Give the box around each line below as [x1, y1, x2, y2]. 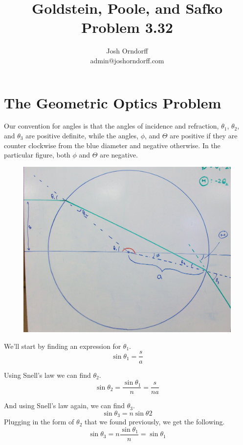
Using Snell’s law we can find [4, 369, 91, 380]
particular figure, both [4, 150, 70, 160]
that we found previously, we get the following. [84, 417, 225, 427]
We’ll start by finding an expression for [4, 340, 121, 351]
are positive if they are [170, 131, 238, 141]
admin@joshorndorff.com [90, 55, 164, 65]
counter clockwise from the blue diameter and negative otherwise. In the [4, 140, 221, 150]
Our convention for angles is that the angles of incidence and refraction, [4, 121, 219, 131]
